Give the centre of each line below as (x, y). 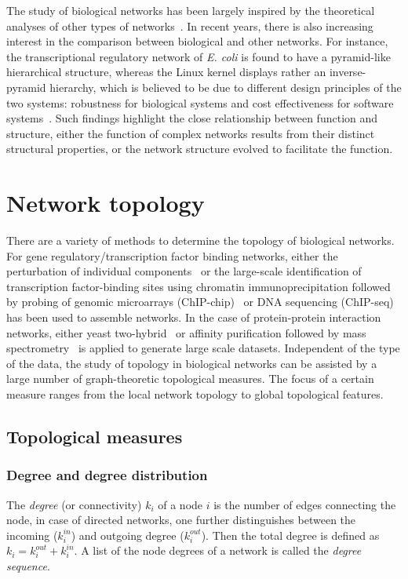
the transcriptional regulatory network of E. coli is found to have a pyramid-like (199, 56)
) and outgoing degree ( (127, 535)
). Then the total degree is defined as (290, 535)
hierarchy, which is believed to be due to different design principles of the (226, 87)
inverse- (348, 72)
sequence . (28, 565)
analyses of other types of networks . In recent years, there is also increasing (190, 25)
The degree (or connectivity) (74, 504)
